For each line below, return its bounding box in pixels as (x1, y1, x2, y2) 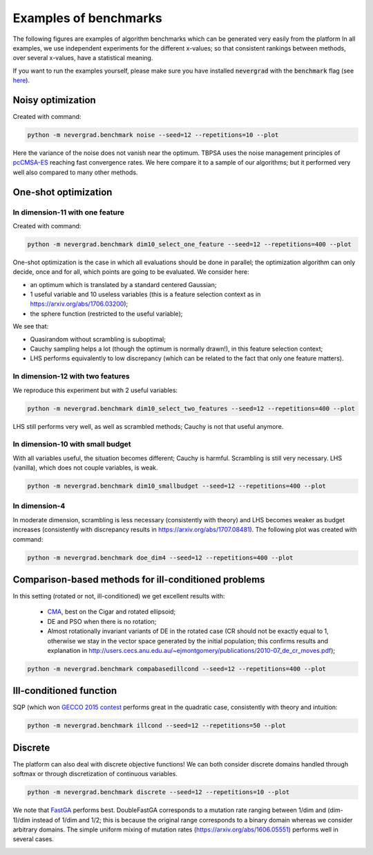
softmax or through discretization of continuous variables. (12, 770, 178, 778)
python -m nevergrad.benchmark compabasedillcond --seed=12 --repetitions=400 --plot (27, 665, 326, 672)
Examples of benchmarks (12, 10, 162, 26)
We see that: (12, 322, 49, 331)
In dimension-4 (12, 502, 66, 511)
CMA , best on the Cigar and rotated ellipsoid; (47, 607, 176, 616)
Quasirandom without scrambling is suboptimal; (30, 335, 166, 343)
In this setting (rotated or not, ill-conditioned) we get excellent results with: (12, 592, 225, 600)
